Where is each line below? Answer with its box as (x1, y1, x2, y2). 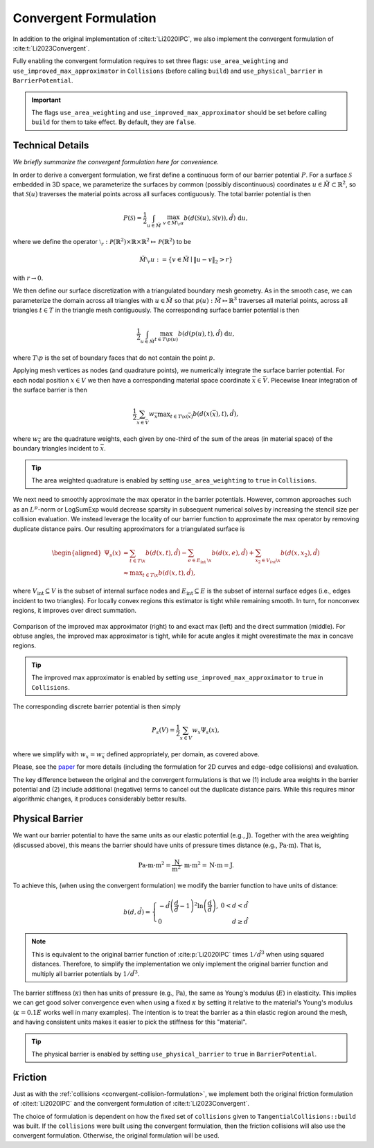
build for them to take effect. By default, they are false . (31, 118, 197, 126)
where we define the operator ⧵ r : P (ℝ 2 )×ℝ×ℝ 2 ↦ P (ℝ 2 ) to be (12, 236, 192, 247)
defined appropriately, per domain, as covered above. (106, 749, 260, 758)
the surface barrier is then (12, 385, 88, 394)
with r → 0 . (12, 274, 44, 282)
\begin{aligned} (51, 548, 102, 557)
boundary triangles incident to (12, 444, 99, 453)
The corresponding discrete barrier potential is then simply (12, 702, 181, 711)
